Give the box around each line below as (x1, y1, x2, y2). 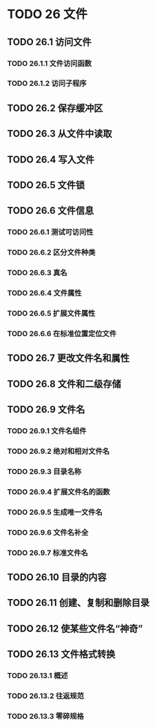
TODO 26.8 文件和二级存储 (7, 378, 122, 389)
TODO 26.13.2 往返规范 (7, 691, 85, 701)
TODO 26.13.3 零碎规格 (7, 711, 84, 721)
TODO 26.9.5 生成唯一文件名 (7, 507, 103, 517)
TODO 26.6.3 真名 (7, 268, 67, 277)
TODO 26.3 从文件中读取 (7, 128, 112, 140)
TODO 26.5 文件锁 (7, 179, 85, 191)
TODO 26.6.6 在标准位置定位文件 (7, 329, 117, 338)
